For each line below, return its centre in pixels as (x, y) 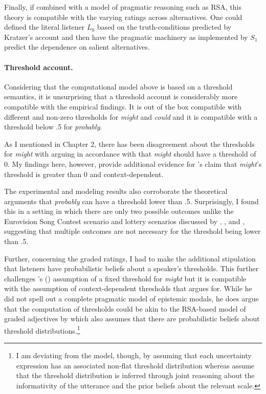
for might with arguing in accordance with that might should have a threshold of (130, 154)
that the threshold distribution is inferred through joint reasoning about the (135, 375)
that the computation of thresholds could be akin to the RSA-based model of (125, 308)
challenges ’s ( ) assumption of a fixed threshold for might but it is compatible (125, 278)
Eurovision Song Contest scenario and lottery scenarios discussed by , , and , (124, 221)
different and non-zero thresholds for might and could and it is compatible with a (131, 116)
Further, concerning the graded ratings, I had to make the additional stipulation (130, 258)
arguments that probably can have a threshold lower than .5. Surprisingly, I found (131, 201)
